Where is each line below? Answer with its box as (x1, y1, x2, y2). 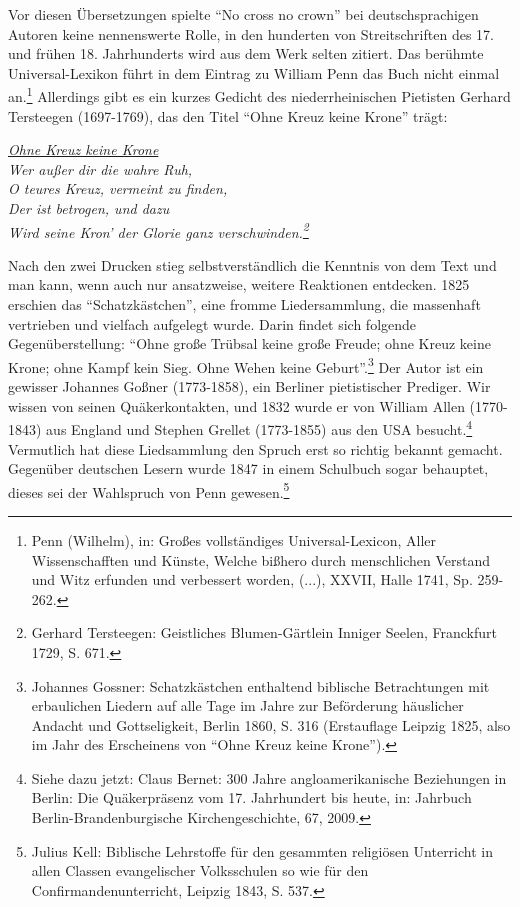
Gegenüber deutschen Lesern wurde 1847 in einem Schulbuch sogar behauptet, (8, 458, 489, 479)
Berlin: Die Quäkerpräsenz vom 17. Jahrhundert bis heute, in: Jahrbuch (31, 787, 472, 808)
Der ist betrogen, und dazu (8, 198, 170, 218)
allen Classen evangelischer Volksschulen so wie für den (31, 860, 369, 881)
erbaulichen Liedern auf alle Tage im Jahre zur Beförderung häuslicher (31, 695, 464, 716)
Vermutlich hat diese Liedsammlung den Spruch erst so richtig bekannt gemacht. (8, 438, 503, 459)
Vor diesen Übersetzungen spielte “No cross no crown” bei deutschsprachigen (8, 4, 479, 24)
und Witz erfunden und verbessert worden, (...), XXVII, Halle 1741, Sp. (31, 569, 473, 590)
